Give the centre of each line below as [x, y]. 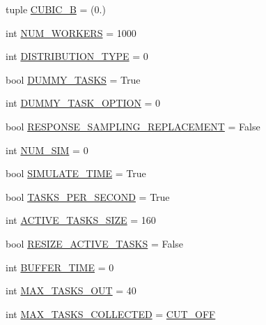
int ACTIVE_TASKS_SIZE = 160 [81, 220]
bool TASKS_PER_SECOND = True [88, 196]
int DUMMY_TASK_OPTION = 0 [83, 103]
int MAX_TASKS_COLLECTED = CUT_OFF [111, 313]
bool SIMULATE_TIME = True [76, 173]
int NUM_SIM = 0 [47, 150]
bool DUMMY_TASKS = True [73, 79]
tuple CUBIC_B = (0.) [56, 9]
